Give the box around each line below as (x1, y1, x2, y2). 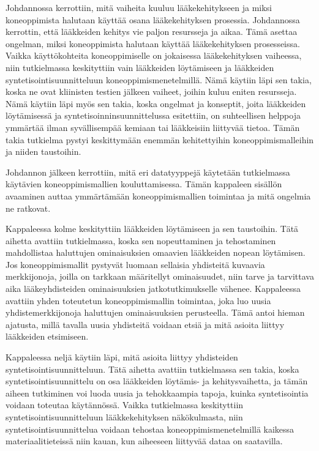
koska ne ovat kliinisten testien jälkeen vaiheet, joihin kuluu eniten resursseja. (6, 85, 297, 98)
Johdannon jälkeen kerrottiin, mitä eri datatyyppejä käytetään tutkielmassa (6, 165, 290, 178)
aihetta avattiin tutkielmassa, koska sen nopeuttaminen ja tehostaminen (6, 234, 276, 247)
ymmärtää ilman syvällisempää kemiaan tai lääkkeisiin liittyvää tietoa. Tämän (6, 121, 300, 133)
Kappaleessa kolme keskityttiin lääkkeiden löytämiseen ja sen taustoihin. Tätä (6, 222, 299, 235)
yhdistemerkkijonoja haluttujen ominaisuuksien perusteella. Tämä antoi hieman (6, 306, 305, 319)
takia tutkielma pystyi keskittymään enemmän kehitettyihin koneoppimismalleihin (6, 133, 314, 146)
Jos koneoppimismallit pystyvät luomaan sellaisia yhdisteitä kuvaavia (6, 258, 265, 270)
